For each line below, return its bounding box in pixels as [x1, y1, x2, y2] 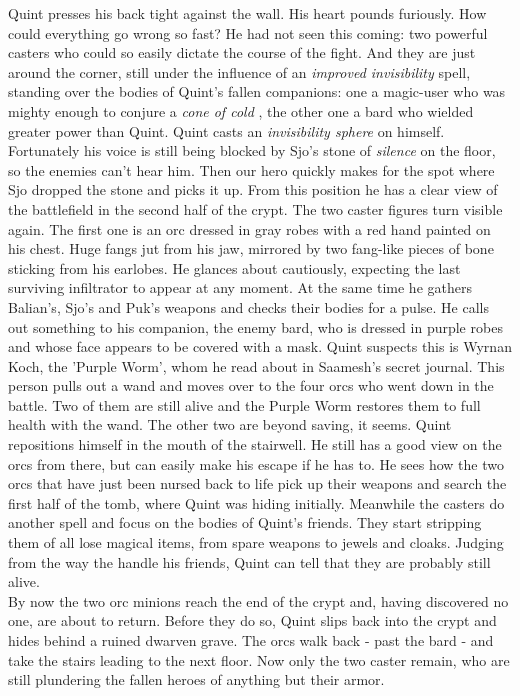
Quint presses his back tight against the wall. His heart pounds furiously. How [8, 3, 487, 23]
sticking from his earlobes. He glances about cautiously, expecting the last [8, 257, 461, 278]
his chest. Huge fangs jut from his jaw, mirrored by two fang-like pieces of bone [8, 238, 494, 259]
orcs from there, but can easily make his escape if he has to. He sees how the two [8, 453, 504, 474]
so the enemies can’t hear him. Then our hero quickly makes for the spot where [8, 159, 495, 180]
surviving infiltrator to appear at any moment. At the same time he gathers [8, 277, 472, 298]
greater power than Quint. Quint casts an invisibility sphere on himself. [8, 120, 445, 141]
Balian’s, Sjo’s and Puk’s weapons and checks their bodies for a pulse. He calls [8, 296, 489, 317]
